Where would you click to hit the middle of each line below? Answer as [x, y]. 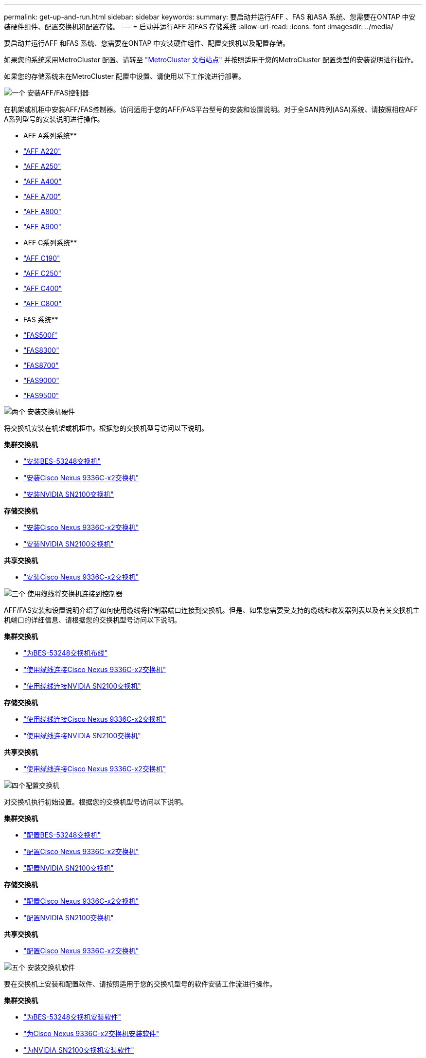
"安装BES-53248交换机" [62, 461]
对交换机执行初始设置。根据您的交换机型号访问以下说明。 [96, 802]
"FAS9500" [41, 395]
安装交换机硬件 [51, 411]
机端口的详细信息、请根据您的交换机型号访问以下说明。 [92, 620]
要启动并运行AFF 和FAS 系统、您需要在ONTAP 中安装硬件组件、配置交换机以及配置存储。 [147, 43]
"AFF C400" [43, 288]
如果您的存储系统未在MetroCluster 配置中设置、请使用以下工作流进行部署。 [124, 76]
